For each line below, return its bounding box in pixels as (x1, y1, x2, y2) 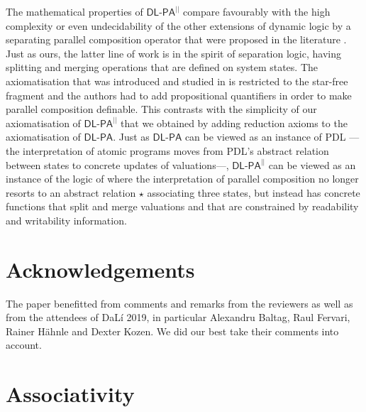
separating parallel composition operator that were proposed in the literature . (6, 32, 347, 47)
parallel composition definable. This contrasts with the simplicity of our (6, 102, 317, 116)
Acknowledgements (6, 254, 195, 283)
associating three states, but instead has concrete (147, 185, 360, 200)
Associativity (6, 379, 135, 408)
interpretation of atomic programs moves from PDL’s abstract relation (23, 143, 329, 158)
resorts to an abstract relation (6, 185, 136, 200)
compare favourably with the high (183, 4, 331, 18)
